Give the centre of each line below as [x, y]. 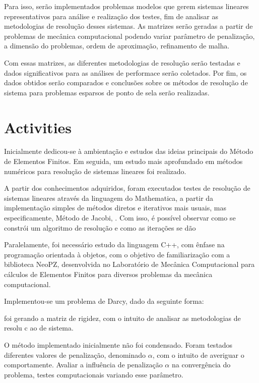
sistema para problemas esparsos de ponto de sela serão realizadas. [107, 92]
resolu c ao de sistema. [39, 328]
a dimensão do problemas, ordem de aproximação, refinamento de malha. [117, 46]
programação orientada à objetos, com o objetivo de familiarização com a [117, 254]
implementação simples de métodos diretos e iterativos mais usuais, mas [115, 208]
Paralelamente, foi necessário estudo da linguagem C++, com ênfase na [114, 244]
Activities [38, 127]
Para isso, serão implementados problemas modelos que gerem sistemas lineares [126, 6]
